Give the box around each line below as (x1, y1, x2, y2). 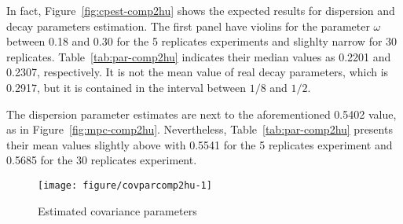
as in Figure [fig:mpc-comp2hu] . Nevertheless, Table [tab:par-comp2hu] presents (6, 121, 393, 138)
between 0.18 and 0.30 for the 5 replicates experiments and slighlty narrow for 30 (6, 33, 398, 50)
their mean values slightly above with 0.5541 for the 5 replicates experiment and (6, 136, 393, 152)
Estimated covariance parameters (38, 202, 197, 218)
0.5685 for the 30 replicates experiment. (6, 152, 197, 168)
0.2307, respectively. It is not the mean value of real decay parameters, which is (6, 64, 389, 80)
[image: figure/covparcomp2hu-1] (38, 179, 212, 191)
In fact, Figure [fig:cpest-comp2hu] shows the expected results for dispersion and (6, 2, 395, 18)
